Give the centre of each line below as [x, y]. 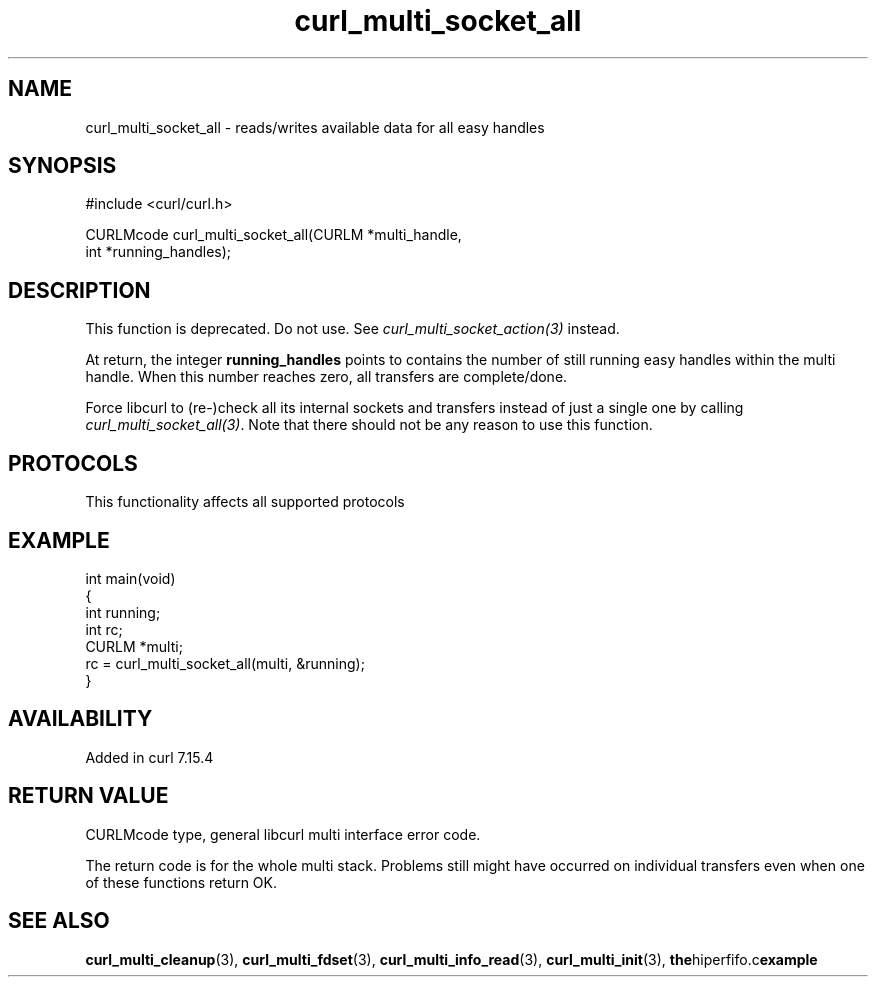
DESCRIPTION [79, 290]
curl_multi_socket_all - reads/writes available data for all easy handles [315, 127]
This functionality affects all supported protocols [245, 502]
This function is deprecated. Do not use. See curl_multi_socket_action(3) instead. [352, 329]
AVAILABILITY [80, 719]
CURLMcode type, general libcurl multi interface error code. [283, 834]
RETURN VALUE [88, 796]
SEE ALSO [59, 921]
